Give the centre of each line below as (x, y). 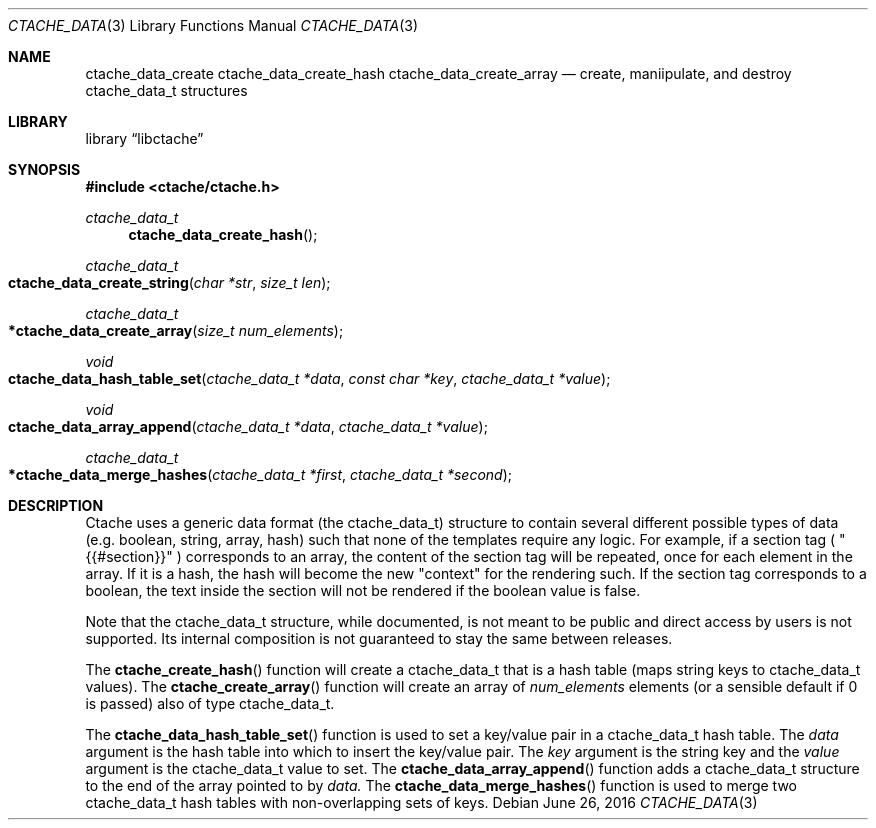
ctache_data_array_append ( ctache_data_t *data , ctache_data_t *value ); (248, 426)
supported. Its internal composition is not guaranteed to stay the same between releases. (379, 638)
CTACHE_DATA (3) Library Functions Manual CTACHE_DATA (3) (213, 25)
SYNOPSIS (44, 169)
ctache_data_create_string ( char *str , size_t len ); (169, 282)
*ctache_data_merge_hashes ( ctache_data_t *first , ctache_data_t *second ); (260, 474)
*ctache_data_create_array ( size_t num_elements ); (176, 330)
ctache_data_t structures (166, 90)
